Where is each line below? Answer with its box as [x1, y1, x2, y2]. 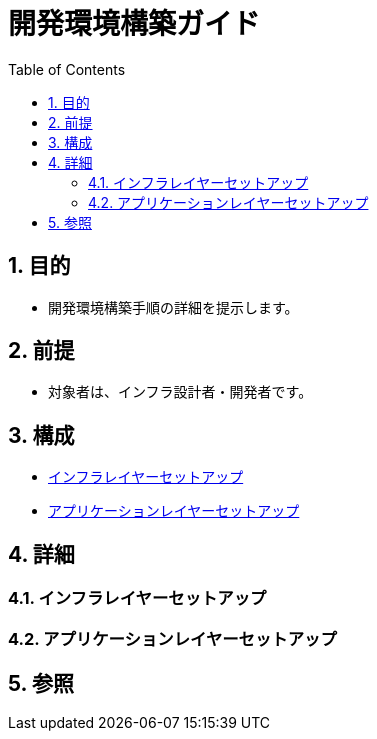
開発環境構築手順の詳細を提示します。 [48, 298, 299, 316]
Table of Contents [8, 60, 126, 78]
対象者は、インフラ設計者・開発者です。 [48, 383, 313, 401]
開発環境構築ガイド [8, 7, 261, 41]
